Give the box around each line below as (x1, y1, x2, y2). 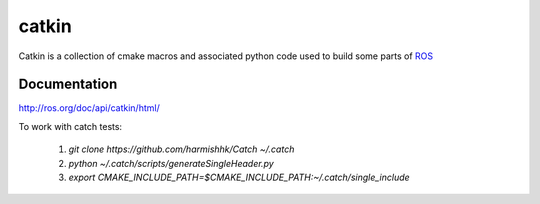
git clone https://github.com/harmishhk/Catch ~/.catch (68, 143, 295, 155)
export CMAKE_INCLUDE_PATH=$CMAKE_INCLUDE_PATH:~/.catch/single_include (68, 171, 410, 184)
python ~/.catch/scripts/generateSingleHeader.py (68, 157, 274, 169)
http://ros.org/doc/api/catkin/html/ (18, 102, 160, 114)
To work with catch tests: (18, 120, 123, 132)
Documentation (18, 76, 118, 93)
